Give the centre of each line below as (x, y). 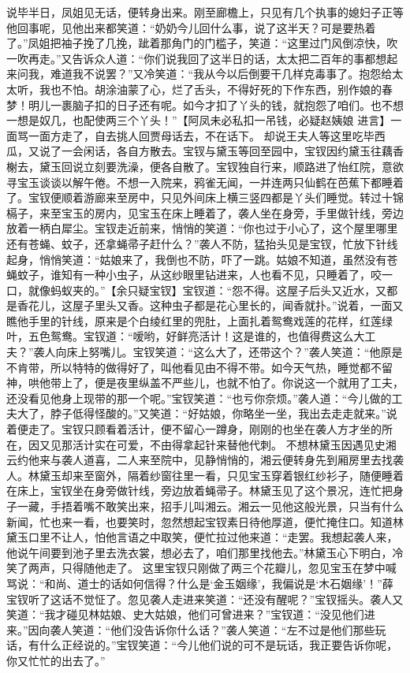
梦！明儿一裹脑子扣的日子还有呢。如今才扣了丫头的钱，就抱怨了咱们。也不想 (205, 104)
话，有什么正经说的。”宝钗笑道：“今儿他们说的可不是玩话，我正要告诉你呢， (202, 645)
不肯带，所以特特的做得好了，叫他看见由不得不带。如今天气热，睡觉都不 (194, 367)
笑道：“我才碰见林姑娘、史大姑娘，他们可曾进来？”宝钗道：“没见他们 (185, 614)
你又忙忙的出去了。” (56, 660)
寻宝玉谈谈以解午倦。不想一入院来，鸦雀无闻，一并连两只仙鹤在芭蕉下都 (194, 182)
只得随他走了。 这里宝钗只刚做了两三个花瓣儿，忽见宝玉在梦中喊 (229, 568)
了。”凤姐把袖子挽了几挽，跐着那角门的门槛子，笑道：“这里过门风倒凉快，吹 (202, 43)
